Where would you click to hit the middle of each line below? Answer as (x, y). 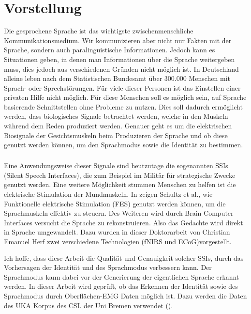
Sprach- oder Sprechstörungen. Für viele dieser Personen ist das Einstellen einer (122, 87)
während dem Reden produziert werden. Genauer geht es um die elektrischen (118, 126)
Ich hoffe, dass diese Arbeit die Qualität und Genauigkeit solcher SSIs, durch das (124, 258)
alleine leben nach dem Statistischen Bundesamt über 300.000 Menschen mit (117, 78)
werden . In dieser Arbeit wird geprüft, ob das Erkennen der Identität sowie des (121, 286)
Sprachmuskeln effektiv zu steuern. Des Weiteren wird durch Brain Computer (119, 213)
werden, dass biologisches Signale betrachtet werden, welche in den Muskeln (116, 116)
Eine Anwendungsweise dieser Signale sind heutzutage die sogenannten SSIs (116, 165)
